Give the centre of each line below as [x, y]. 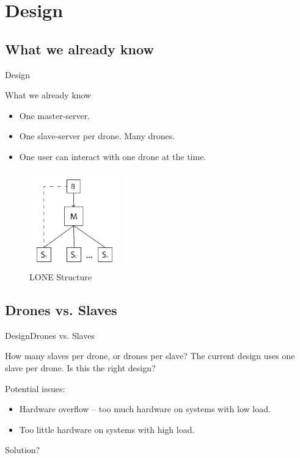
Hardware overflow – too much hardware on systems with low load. [145, 409]
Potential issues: [35, 388]
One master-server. [55, 115]
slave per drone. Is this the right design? [80, 367]
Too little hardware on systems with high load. [107, 429]
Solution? [23, 450]
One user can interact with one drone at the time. [113, 156]
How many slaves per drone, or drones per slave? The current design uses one [150, 356]
